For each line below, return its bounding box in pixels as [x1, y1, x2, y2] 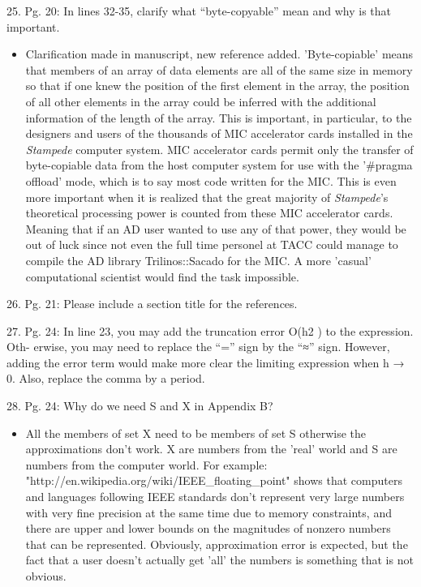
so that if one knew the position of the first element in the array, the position [25, 77, 410, 94]
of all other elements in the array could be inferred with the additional [25, 92, 376, 109]
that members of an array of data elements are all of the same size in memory [25, 61, 413, 78]
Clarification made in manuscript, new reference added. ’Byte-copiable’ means [25, 45, 414, 62]
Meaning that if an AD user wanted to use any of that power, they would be [25, 220, 406, 237]
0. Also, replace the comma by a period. [6, 370, 205, 387]
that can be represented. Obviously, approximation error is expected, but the [25, 535, 408, 552]
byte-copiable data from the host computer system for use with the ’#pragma [25, 156, 413, 174]
